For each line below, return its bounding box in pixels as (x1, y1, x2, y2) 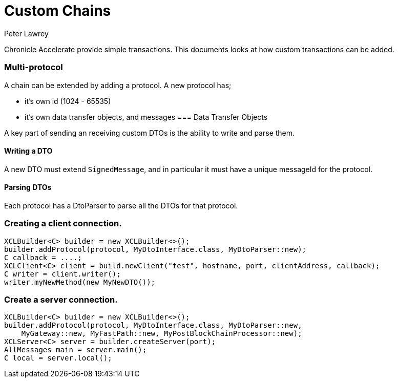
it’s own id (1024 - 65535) (25, 96, 111, 105)
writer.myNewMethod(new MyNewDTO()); (4, 278, 156, 286)
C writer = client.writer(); (4, 269, 121, 278)
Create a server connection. (4, 294, 118, 305)
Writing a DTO (4, 146, 53, 156)
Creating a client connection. (4, 218, 122, 229)
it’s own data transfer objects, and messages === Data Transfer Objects (25, 112, 268, 121)
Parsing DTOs (4, 183, 52, 192)
